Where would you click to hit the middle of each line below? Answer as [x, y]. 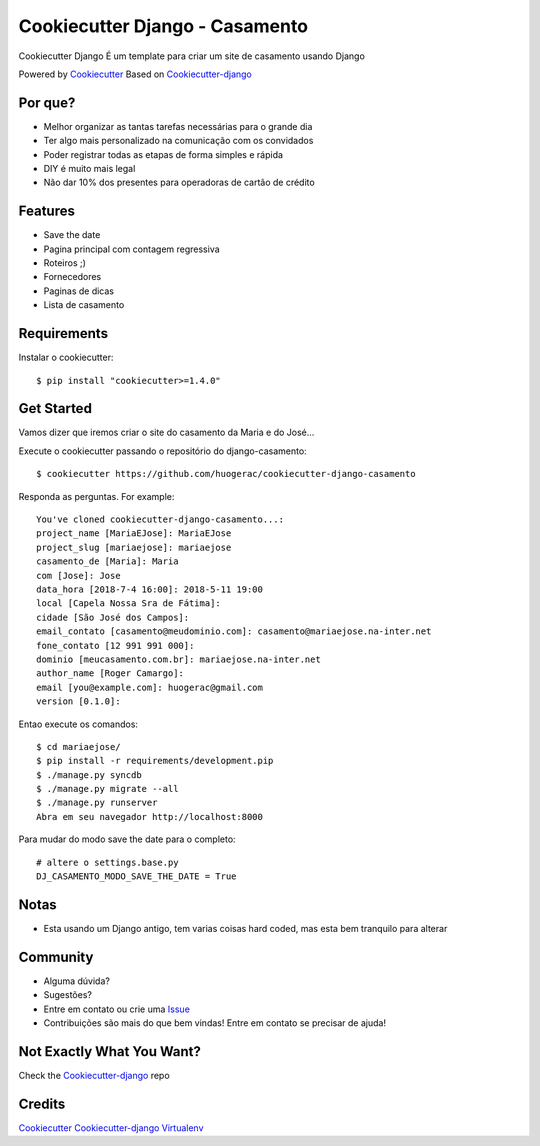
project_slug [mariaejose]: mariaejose [134, 547]
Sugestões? [67, 995]
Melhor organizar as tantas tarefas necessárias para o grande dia [178, 126]
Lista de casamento [84, 305]
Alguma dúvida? [76, 981]
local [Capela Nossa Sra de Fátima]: [129, 603]
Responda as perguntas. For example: [96, 496]
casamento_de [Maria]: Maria [107, 561]
